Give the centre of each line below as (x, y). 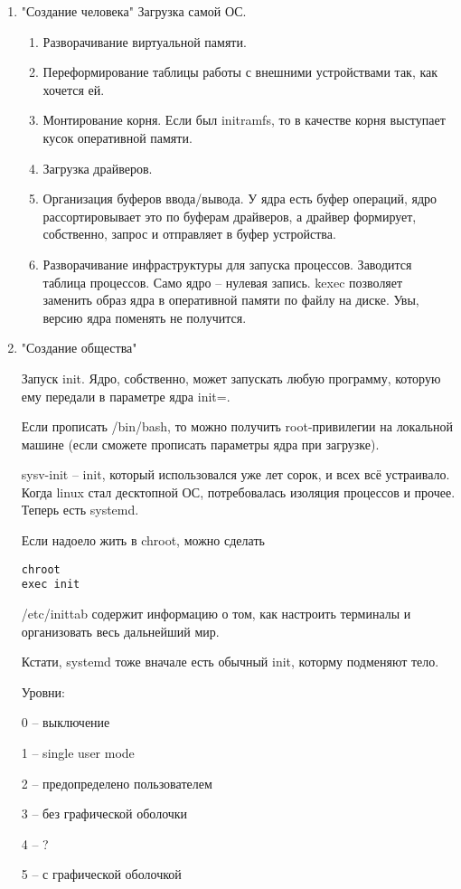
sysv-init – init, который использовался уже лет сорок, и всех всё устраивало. (235, 474)
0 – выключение (66, 722)
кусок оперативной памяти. (118, 137)
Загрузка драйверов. (98, 168)
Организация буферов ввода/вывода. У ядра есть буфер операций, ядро (240, 199)
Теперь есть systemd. (80, 510)
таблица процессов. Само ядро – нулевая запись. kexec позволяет (223, 282)
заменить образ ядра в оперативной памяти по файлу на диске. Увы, (231, 300)
